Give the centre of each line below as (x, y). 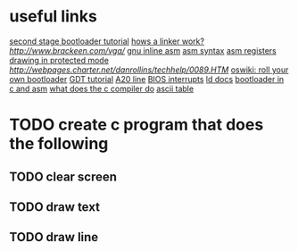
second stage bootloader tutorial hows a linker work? (107, 41)
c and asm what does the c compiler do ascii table (102, 88)
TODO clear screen (63, 176)
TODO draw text (55, 207)
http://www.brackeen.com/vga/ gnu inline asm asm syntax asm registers (143, 50)
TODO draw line (54, 237)
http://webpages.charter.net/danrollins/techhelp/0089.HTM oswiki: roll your (149, 70)
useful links (54, 17)
